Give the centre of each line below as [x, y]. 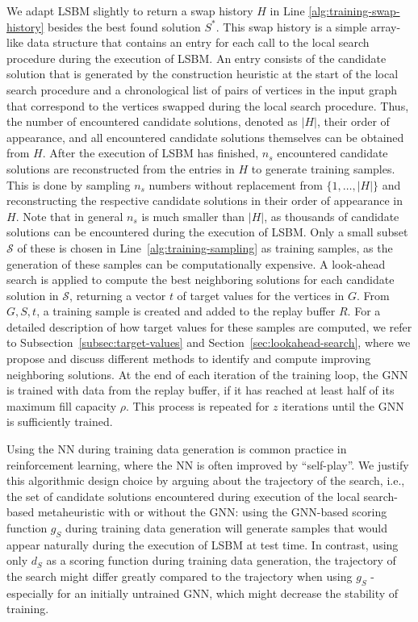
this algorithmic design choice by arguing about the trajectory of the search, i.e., [206, 480]
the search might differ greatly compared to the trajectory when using [180, 576]
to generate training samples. [323, 168]
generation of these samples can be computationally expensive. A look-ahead [196, 263]
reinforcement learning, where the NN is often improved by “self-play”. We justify [208, 464]
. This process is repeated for [198, 405]
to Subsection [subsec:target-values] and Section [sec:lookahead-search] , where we [209, 342]
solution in [33, 295]
